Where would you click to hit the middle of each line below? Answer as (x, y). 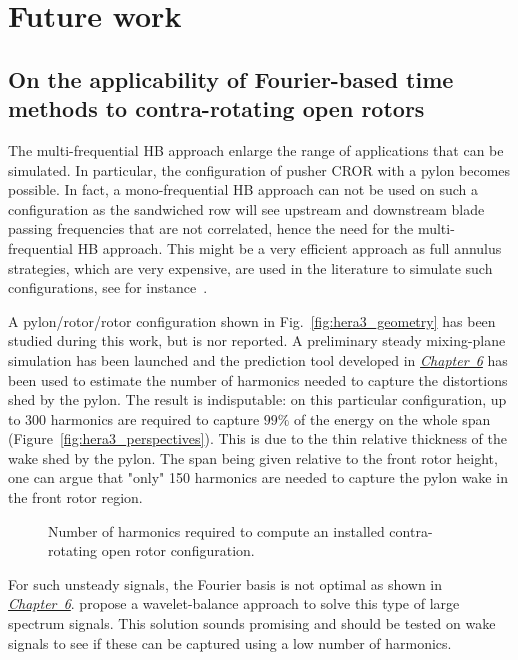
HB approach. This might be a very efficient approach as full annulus (289, 247)
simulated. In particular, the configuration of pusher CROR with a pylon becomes (259, 169)
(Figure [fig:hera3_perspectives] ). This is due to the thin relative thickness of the (257, 438)
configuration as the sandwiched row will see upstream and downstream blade (246, 208)
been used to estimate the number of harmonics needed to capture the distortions (258, 379)
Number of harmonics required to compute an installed (216, 530)
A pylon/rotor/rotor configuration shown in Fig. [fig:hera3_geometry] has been (252, 320)
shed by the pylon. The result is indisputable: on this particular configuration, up (257, 399)
